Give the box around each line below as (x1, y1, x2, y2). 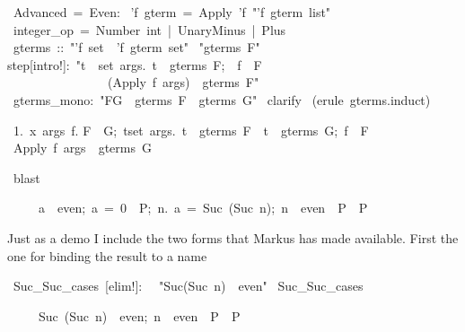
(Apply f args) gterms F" (107, 73, 259, 92)
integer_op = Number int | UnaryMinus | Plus (13, 20, 286, 39)
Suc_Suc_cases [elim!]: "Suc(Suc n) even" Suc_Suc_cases (13, 276, 364, 295)
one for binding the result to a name (7, 246, 207, 265)
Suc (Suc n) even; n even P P (38, 306, 241, 325)
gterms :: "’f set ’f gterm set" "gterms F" (13, 38, 260, 57)
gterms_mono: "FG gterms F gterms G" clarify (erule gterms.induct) (13, 90, 431, 109)
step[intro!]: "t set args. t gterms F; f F (7, 55, 262, 74)
